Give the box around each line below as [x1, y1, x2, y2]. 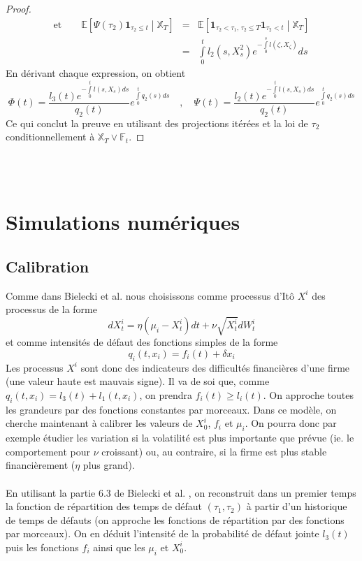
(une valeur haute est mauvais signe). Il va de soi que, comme [6, 374, 270, 388]
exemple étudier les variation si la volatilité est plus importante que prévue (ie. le [6, 430, 354, 445]
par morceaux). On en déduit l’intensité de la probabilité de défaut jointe [6, 526, 319, 541]
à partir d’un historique [246, 499, 347, 513]
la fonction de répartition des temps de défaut [6, 499, 203, 513]
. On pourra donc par [245, 416, 337, 430]
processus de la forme [6, 302, 97, 316]
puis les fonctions [6, 539, 79, 554]
